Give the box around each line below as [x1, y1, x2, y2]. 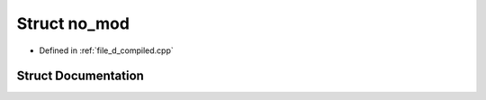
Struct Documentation [16, 68, 144, 84]
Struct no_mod [16, 14, 130, 33]
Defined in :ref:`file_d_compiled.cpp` [39, 45, 175, 56]
